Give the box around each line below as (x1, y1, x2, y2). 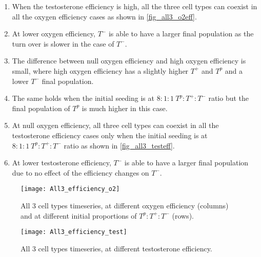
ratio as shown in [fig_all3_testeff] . (64, 140, 175, 151)
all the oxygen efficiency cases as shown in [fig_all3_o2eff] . (12, 11, 197, 22)
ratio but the (208, 93, 249, 103)
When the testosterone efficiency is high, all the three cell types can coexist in (12, 1, 257, 11)
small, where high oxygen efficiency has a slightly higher (12, 65, 189, 76)
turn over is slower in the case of (12, 38, 114, 49)
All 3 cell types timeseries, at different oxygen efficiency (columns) (21, 200, 229, 210)
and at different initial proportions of (21, 210, 137, 221)
